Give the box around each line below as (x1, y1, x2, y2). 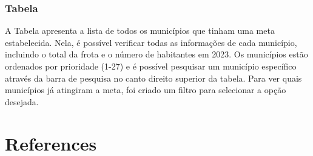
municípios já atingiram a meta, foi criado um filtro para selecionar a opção (5, 83, 286, 96)
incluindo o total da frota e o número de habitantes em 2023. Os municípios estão (5, 48, 308, 60)
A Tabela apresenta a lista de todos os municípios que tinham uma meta (5, 24, 275, 37)
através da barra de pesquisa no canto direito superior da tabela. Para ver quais (5, 71, 302, 84)
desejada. (5, 95, 39, 108)
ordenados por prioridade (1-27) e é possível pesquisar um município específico (5, 60, 297, 72)
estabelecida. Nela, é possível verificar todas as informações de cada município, (5, 36, 297, 48)
